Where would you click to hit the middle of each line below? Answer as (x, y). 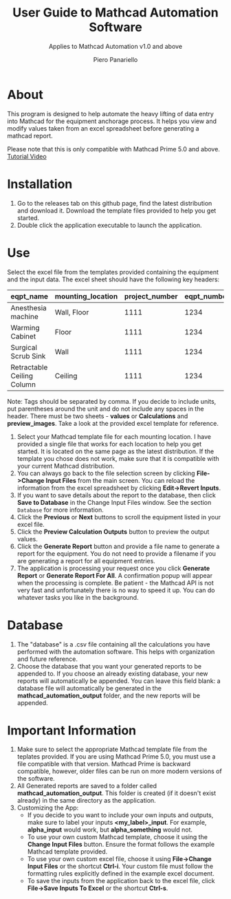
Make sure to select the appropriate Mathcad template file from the (112, 749)
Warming (25, 327)
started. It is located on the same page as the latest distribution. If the (115, 451)
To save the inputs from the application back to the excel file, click (121, 881)
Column (23, 384)
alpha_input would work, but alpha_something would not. (110, 830)
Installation (40, 184)
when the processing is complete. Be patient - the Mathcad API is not (115, 583)
